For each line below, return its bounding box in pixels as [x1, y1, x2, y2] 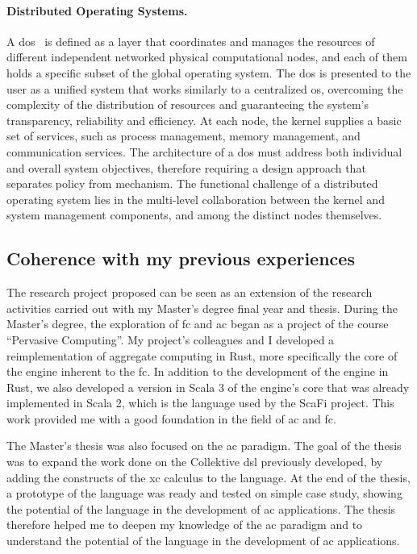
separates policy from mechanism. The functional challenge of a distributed [6, 175, 378, 192]
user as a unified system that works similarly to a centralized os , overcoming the [6, 80, 403, 97]
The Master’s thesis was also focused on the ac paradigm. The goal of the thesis [6, 437, 402, 454]
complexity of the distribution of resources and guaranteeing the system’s [6, 96, 369, 113]
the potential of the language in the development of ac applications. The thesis [6, 500, 396, 517]
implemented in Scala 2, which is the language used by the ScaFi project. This [6, 394, 394, 411]
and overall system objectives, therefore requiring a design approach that [6, 159, 366, 176]
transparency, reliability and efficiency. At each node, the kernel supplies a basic [6, 111, 402, 128]
